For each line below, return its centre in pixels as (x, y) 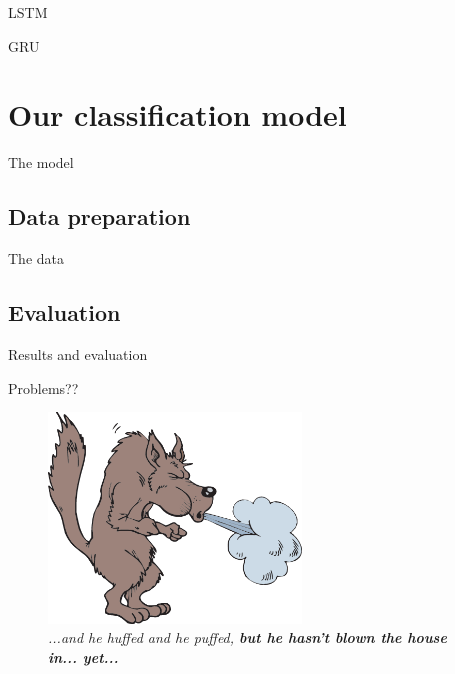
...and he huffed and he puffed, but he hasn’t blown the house (247, 637)
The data (36, 258)
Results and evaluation (78, 353)
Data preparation (99, 216)
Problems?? (43, 387)
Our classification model (177, 114)
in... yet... (83, 656)
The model (41, 162)
